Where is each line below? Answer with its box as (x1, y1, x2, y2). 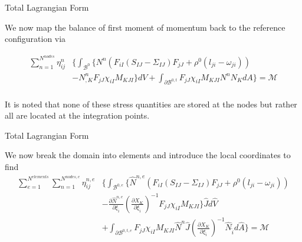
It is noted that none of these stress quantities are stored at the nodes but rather (5, 97, 297, 110)
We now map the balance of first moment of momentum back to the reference (5, 21, 285, 33)
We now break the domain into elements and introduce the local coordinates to (5, 149, 291, 161)
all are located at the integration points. (5, 109, 150, 122)
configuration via (5, 32, 66, 45)
